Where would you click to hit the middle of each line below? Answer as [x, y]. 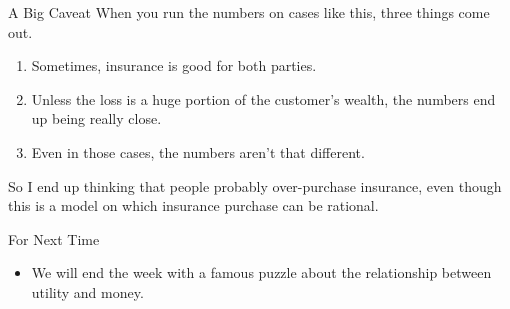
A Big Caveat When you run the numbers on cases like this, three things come [249, 12]
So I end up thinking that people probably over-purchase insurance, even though [255, 185]
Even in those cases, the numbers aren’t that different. [198, 151]
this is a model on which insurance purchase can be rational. [193, 205]
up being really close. [96, 118]
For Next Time [54, 238]
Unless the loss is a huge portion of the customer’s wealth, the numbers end [263, 98]
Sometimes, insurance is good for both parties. [174, 65]
